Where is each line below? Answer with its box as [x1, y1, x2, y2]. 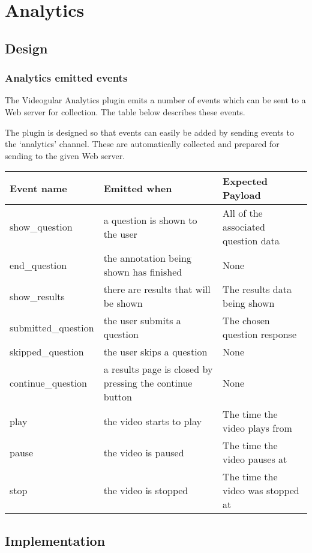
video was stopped [223, 483, 299, 498]
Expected [223, 174, 268, 189]
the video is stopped [103, 483, 188, 498]
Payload [223, 188, 261, 202]
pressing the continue [103, 376, 193, 390]
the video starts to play [103, 414, 202, 428]
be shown [103, 296, 143, 310]
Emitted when [103, 181, 172, 195]
